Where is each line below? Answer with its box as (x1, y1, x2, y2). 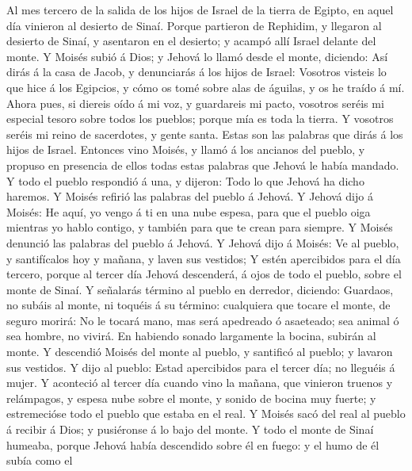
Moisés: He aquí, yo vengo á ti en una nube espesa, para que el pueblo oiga (6, 203, 371, 220)
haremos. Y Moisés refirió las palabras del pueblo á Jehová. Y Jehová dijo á (6, 188, 373, 205)
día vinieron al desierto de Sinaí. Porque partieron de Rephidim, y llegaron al (6, 17, 382, 33)
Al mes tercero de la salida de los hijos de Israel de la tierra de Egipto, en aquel (6, 2, 394, 17)
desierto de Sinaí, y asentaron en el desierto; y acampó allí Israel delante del (6, 33, 376, 49)
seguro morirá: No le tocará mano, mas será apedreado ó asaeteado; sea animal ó (6, 312, 399, 328)
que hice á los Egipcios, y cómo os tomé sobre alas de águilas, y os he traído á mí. (6, 78, 405, 95)
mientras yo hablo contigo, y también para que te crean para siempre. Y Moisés (6, 219, 393, 235)
